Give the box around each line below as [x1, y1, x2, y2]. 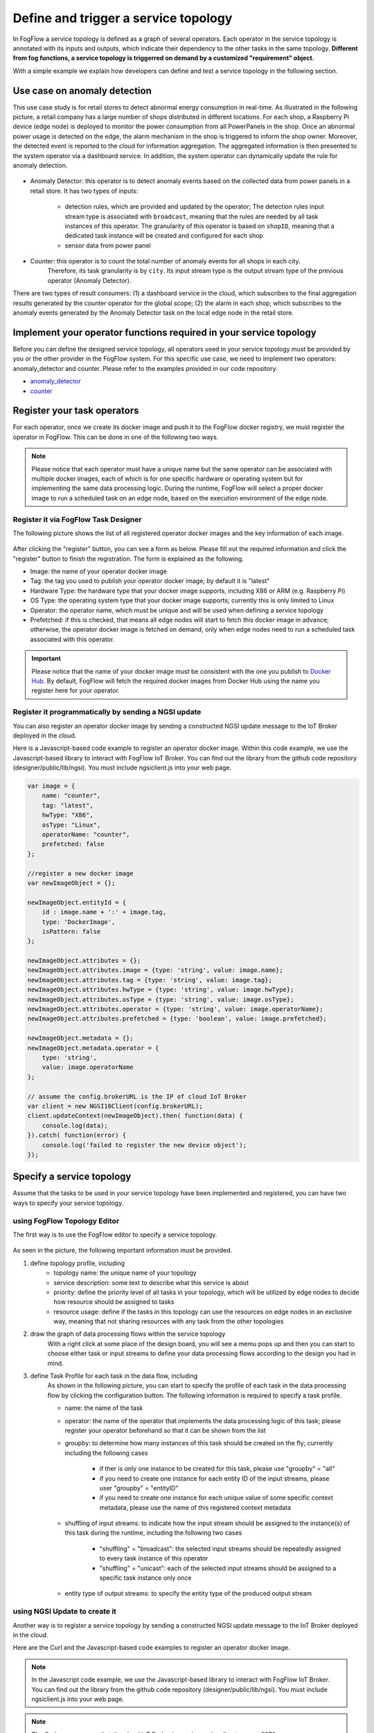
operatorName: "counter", [42, 830, 130, 839]
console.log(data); [42, 1122, 109, 1129]
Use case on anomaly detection [12, 85, 152, 96]
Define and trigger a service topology [12, 10, 233, 26]
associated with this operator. [30, 635, 115, 643]
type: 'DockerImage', [42, 918, 116, 925]
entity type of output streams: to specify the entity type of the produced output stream [64, 1590, 312, 1598]
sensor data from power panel [64, 241, 152, 250]
